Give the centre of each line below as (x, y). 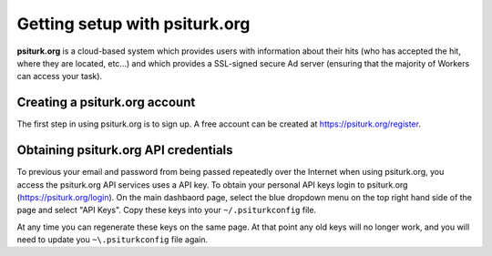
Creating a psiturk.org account (106, 102)
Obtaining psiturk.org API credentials (125, 150)
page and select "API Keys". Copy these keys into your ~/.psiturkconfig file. (167, 210)
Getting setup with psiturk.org (133, 24)
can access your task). (60, 77)
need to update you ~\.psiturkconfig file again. (113, 240)
